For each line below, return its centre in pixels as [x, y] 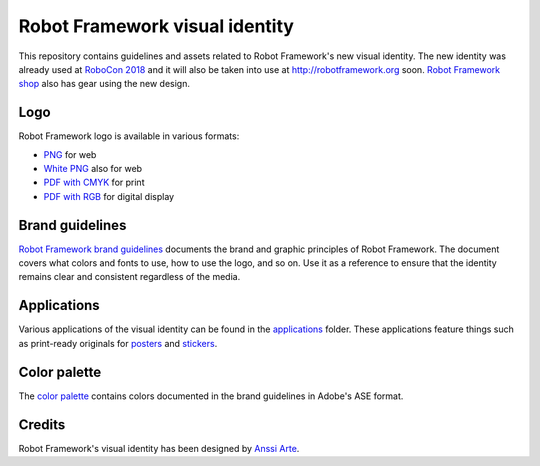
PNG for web [70, 154]
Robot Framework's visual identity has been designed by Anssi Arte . [159, 448]
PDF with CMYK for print [94, 182]
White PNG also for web [93, 169]
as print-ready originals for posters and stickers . [118, 343]
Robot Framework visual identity [156, 26]
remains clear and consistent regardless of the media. [129, 277]
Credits [42, 424]
